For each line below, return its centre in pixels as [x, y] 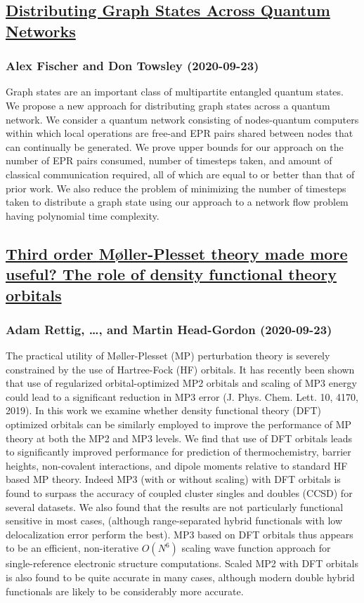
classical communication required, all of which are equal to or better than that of [180, 174]
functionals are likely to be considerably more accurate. [125, 591]
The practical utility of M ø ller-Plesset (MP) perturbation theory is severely [168, 356]
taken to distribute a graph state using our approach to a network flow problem [177, 202]
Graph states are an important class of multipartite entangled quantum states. [175, 92]
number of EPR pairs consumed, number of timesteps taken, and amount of [169, 160]
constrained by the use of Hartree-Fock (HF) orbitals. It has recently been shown [180, 369]
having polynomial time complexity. [83, 215]
